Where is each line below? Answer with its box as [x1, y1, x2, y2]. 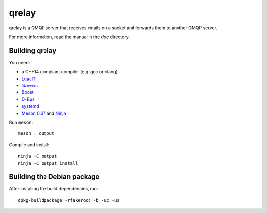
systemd [21, 103, 40, 109]
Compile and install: [9, 141, 49, 148]
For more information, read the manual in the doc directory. [9, 34, 130, 40]
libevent [21, 83, 38, 88]
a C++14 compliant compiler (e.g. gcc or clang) [21, 69, 118, 75]
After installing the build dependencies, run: [9, 186, 98, 192]
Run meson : [9, 119, 33, 125]
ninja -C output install [18, 160, 78, 166]
